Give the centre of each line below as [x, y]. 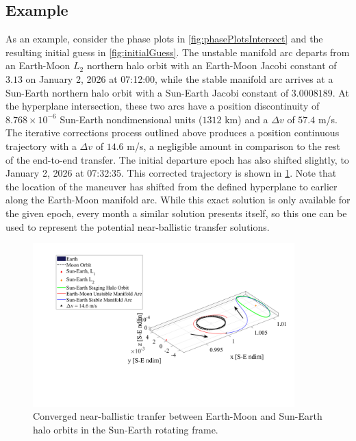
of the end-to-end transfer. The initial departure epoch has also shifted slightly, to [177, 159]
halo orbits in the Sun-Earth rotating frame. [126, 429]
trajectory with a [41, 146]
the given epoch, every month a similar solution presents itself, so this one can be [176, 213]
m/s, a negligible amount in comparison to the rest [234, 146]
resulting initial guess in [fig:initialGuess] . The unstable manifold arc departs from [178, 52]
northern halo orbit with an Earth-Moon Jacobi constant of [212, 65]
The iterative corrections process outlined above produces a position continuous [173, 133]
